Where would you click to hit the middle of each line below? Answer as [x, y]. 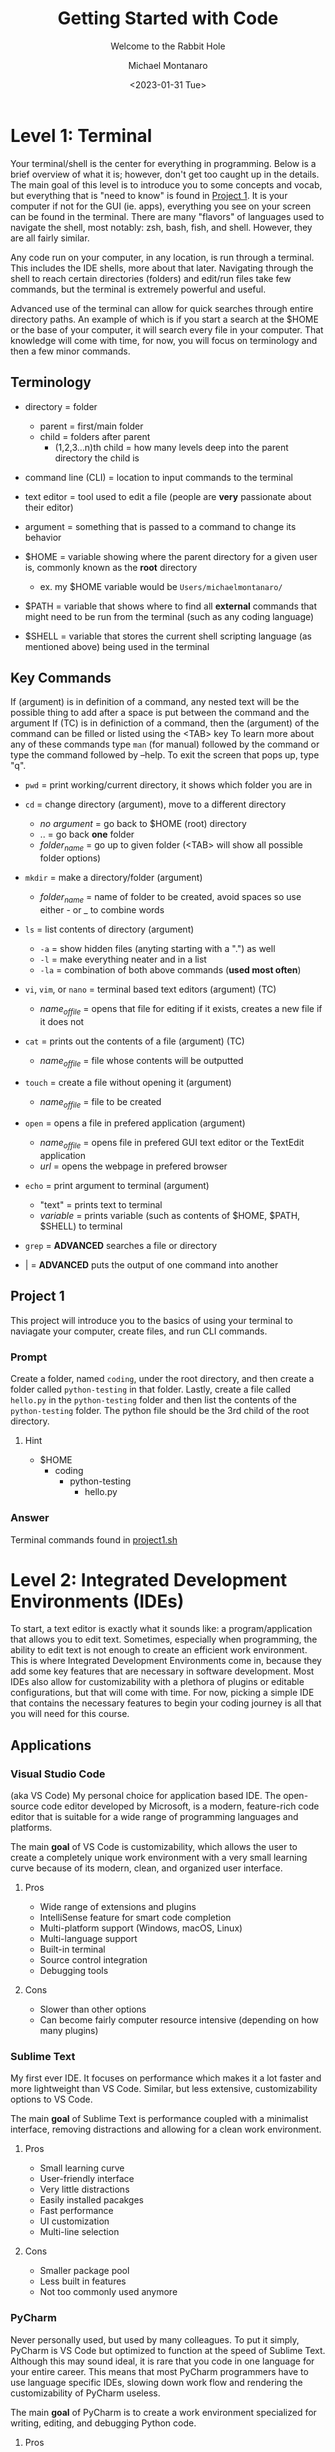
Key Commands [61, 677]
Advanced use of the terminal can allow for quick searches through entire [162, 308]
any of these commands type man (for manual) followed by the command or [165, 744]
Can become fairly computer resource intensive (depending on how [179, 2020]
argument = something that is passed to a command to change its [160, 526]
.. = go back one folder [87, 834]
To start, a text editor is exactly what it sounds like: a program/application [161, 1629]
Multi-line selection [79, 2232]
